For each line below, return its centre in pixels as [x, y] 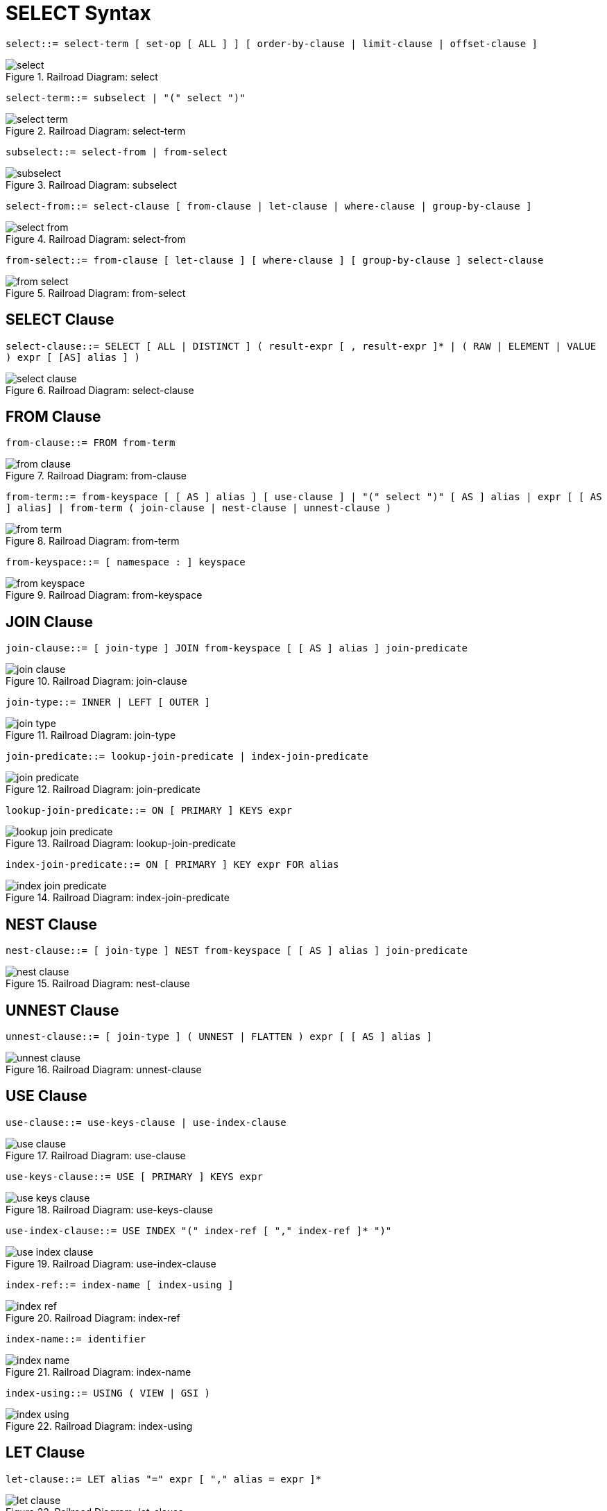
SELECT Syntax [78, 13]
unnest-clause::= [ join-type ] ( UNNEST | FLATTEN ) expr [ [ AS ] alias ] [219, 1036]
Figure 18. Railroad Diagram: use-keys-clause [109, 1209]
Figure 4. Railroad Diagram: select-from [96, 239]
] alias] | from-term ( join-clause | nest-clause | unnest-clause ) [199, 508]
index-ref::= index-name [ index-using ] [120, 1284]
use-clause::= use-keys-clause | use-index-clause [146, 1122]
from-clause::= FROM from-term [91, 443]
